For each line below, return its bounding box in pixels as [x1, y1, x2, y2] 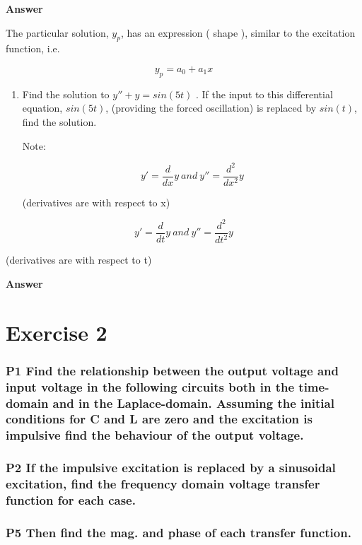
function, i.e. [6, 41, 60, 56]
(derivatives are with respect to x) [22, 194, 170, 209]
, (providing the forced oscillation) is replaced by [105, 100, 317, 115]
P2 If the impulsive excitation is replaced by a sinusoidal [6, 459, 336, 476]
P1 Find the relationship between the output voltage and [6, 361, 339, 379]
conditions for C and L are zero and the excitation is [6, 410, 313, 428]
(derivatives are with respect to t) [6, 252, 152, 267]
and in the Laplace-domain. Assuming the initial [52, 394, 334, 411]
